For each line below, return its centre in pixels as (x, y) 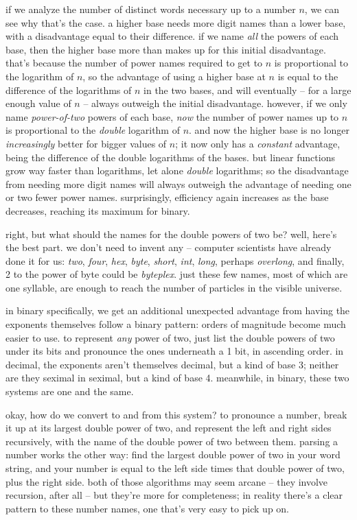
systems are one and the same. (70, 391)
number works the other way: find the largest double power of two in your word (173, 454)
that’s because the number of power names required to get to (134, 63)
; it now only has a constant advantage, (258, 143)
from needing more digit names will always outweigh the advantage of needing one (178, 184)
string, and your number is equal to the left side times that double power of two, (175, 468)
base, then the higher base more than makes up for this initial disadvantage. (166, 49)
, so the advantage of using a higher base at (174, 76)
